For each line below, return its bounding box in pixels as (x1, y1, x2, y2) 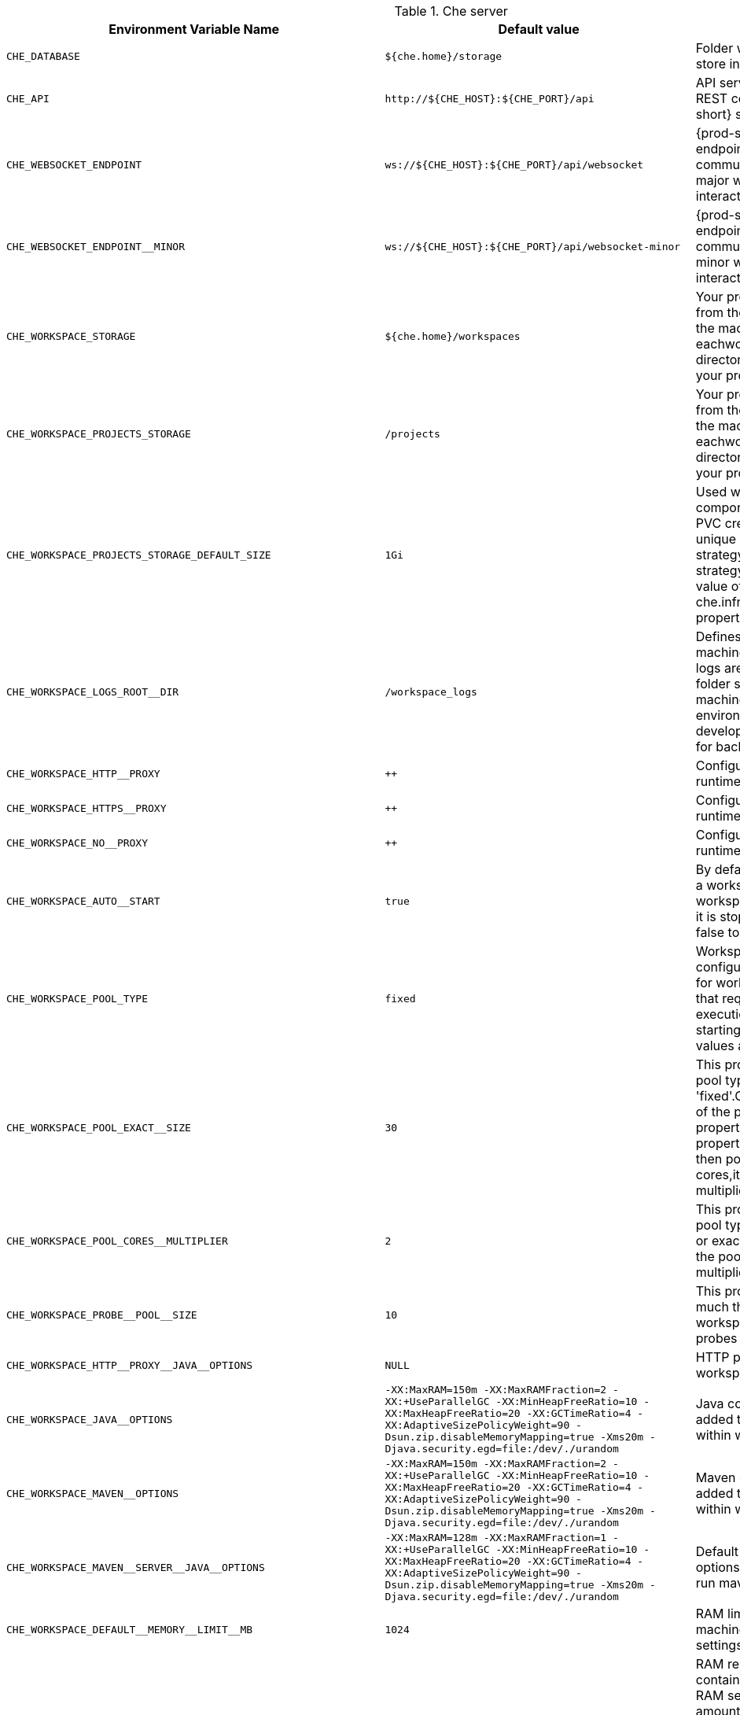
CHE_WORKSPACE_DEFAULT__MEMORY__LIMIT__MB (6, 1623, 253, 1636)
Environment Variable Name (109, 21, 280, 37)
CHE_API (6, 92, 50, 105)
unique (695, 531, 737, 547)
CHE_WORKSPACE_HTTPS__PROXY (6, 802, 167, 814)
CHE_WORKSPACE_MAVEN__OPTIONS (6, 1487, 179, 1499)
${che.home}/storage (385, 50, 503, 62)
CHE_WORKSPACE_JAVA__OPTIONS (6, 1413, 173, 1425)
